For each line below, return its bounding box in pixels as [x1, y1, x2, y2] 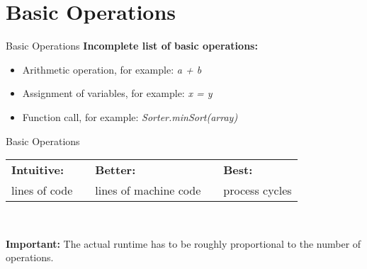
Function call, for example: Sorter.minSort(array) [22, 109, 238, 124]
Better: [95, 161, 136, 178]
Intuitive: [11, 161, 64, 178]
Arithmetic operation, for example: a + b [22, 62, 202, 76]
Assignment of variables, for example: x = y [22, 86, 213, 101]
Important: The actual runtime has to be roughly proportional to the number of [6, 236, 361, 251]
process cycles [223, 182, 292, 199]
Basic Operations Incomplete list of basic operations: [6, 38, 258, 53]
